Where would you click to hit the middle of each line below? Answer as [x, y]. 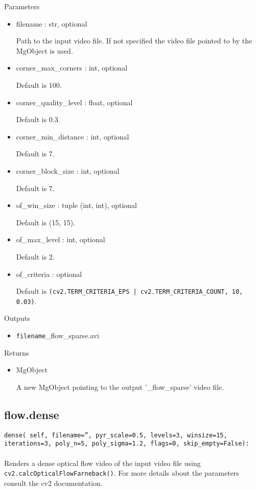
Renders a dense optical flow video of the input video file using [102, 463]
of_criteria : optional [49, 274]
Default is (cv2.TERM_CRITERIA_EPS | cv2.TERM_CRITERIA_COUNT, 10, [130, 291]
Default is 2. [35, 256]
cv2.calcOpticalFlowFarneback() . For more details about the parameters [122, 473]
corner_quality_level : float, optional [74, 102]
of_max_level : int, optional [61, 239]
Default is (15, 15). [46, 222]
